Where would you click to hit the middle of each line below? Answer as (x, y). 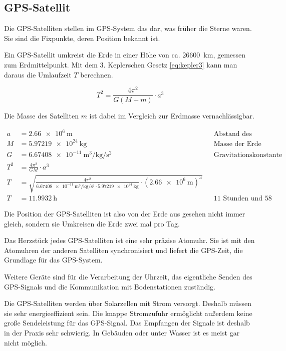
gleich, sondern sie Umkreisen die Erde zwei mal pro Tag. (92, 223)
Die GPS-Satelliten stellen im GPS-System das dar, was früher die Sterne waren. (128, 28)
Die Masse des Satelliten (41, 116)
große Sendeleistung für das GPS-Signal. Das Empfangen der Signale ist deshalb (127, 323)
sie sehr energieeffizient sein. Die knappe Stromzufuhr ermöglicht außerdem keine (128, 313)
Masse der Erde (237, 144)
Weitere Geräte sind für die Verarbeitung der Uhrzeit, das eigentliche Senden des (128, 276)
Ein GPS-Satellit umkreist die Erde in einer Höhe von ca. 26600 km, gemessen (125, 55)
